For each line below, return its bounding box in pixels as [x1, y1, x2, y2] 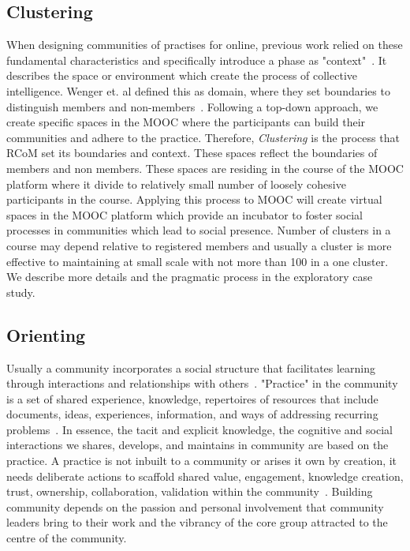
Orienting [6, 322, 86, 347]
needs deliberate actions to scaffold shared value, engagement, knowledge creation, [6, 467, 404, 484]
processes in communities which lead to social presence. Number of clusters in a [6, 222, 391, 238]
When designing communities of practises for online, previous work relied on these [6, 36, 403, 53]
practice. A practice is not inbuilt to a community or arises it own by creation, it [6, 452, 397, 469]
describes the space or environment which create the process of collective [6, 67, 358, 84]
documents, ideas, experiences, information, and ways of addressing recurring [6, 406, 378, 422]
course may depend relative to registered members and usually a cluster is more [6, 237, 392, 253]
